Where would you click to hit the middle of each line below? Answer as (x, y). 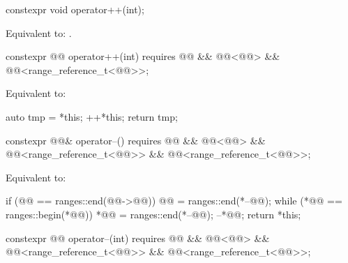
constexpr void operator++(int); (75, 9)
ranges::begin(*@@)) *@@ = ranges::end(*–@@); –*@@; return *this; (153, 214)
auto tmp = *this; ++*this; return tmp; (92, 116)
